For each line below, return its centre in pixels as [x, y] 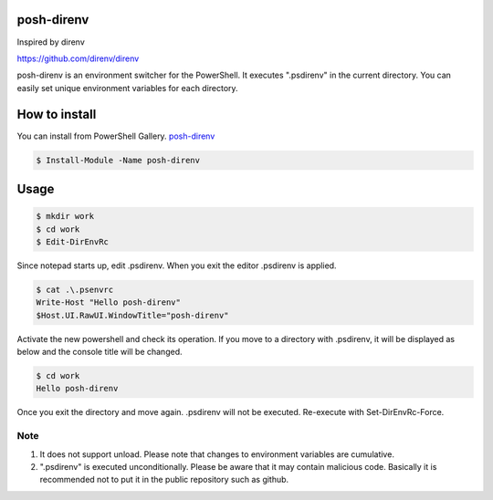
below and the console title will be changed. [100, 352]
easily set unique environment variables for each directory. [127, 88]
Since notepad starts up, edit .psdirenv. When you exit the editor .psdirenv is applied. [177, 266]
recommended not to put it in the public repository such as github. [164, 480]
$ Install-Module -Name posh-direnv [118, 160]
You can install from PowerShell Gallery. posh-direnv [116, 136]
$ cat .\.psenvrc [75, 289]
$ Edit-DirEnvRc [73, 241]
